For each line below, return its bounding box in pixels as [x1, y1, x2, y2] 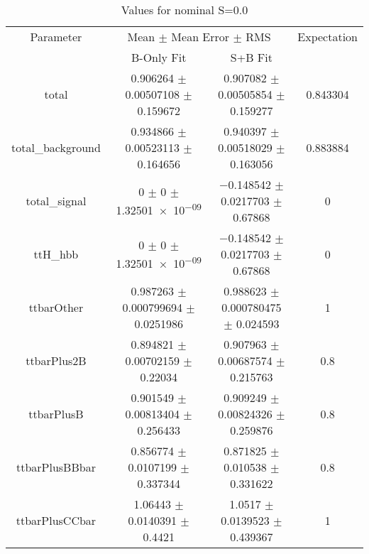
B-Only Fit [131, 49, 187, 65]
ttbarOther [28, 299, 84, 315]
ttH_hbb [33, 246, 79, 262]
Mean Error [171, 28, 230, 45]
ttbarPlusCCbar [16, 512, 97, 528]
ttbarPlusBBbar [16, 459, 96, 475]
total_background [11, 139, 101, 156]
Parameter [30, 28, 82, 45]
